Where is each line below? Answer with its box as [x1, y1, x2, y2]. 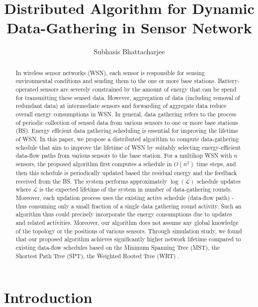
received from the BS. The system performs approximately [15, 177, 168, 185]
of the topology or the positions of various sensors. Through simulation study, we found [15, 226, 242, 235]
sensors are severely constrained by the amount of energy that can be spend [40, 85, 237, 94]
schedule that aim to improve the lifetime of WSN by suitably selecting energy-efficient [15, 143, 241, 151]
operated [15, 85, 39, 94]
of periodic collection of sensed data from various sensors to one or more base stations [15, 118, 238, 126]
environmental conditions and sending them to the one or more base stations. [15, 77, 216, 85]
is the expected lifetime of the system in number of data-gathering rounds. [39, 185, 232, 194]
